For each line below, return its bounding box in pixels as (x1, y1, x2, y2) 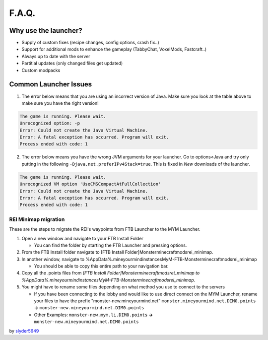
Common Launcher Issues (9, 80, 92, 89)
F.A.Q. (9, 7, 36, 18)
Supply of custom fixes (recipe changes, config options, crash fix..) (21, 40, 160, 46)
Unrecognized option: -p (19, 121, 80, 126)
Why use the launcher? (9, 26, 83, 35)
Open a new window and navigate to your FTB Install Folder (21, 235, 143, 241)
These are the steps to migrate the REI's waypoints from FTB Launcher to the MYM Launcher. (9, 226, 201, 232)
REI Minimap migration (9, 216, 65, 223)
